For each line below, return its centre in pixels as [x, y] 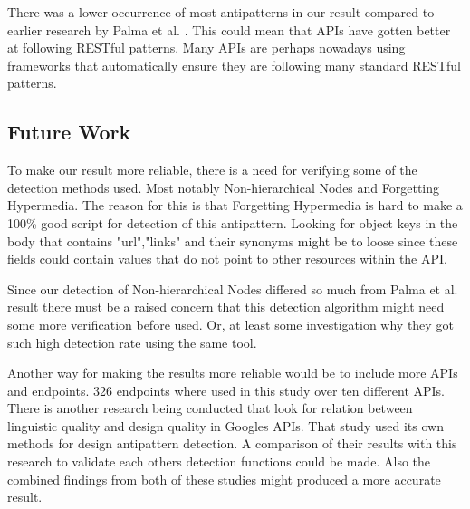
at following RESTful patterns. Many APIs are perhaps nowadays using [206, 48]
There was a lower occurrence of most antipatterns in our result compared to [221, 12]
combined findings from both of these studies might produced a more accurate [224, 479]
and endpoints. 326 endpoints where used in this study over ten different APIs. [226, 390]
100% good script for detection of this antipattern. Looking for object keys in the [233, 222]
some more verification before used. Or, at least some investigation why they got [230, 324]
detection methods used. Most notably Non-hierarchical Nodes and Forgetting [224, 187]
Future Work [69, 132]
